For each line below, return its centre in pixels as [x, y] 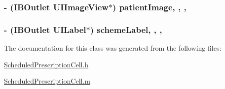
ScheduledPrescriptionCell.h [46, 64]
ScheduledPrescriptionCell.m [47, 81]
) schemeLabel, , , [126, 29]
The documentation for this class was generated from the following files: [113, 48]
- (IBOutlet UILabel [45, 29]
